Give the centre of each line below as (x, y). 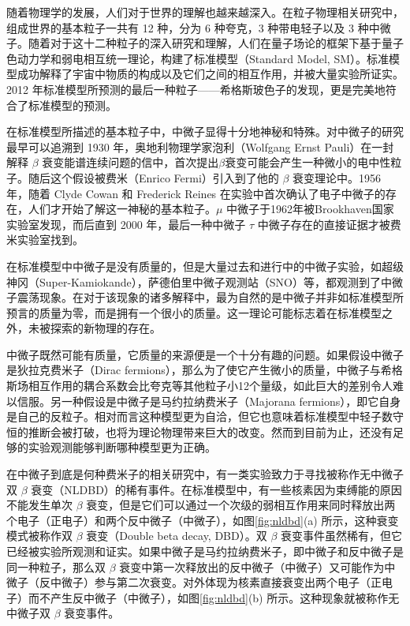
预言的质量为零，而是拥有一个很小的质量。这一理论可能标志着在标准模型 (194, 312)
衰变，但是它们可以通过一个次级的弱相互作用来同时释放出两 (241, 505)
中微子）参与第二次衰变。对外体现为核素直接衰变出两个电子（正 (216, 582)
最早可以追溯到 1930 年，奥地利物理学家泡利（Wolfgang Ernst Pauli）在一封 (200, 146)
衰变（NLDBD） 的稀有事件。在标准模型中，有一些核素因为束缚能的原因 (216, 489)
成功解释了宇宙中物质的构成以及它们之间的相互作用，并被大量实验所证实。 (210, 74)
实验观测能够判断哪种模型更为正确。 (122, 447)
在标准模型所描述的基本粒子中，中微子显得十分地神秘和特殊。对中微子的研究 (205, 131)
